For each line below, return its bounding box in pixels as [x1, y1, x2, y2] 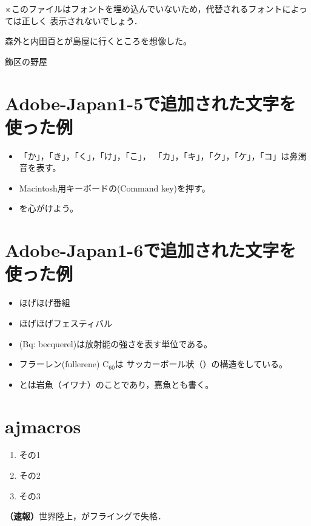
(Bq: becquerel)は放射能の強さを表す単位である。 [19, 337, 213, 350]
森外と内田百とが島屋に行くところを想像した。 [5, 35, 192, 47]
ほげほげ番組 [19, 296, 70, 309]
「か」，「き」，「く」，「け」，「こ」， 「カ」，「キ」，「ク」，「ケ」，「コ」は [19, 149, 290, 162]
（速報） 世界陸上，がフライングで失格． [5, 510, 166, 522]
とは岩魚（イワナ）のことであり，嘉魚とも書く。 [19, 378, 214, 390]
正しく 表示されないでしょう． [21, 14, 142, 27]
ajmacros [5, 413, 81, 438]
